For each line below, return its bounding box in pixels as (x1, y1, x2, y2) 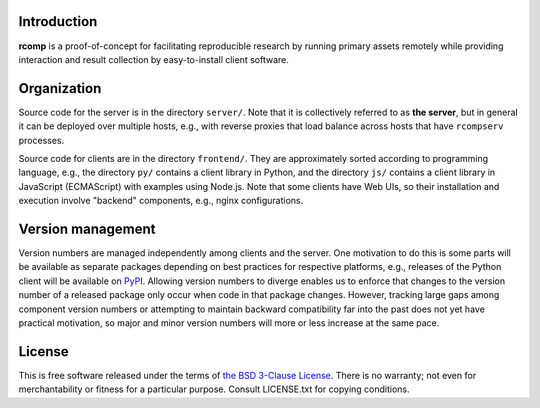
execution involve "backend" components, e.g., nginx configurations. (18, 195, 304, 207)
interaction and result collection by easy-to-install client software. (18, 53, 290, 65)
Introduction (18, 13, 98, 30)
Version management (18, 220, 156, 237)
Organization (18, 80, 102, 97)
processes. (18, 134, 65, 146)
